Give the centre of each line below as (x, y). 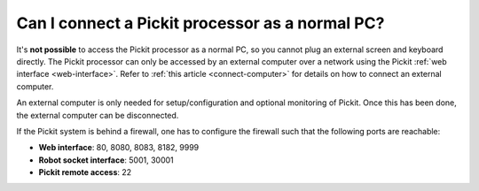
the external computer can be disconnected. (98, 115)
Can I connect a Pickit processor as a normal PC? (200, 23)
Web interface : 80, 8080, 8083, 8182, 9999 (119, 148)
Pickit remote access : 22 (85, 172)
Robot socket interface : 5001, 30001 (106, 160)
